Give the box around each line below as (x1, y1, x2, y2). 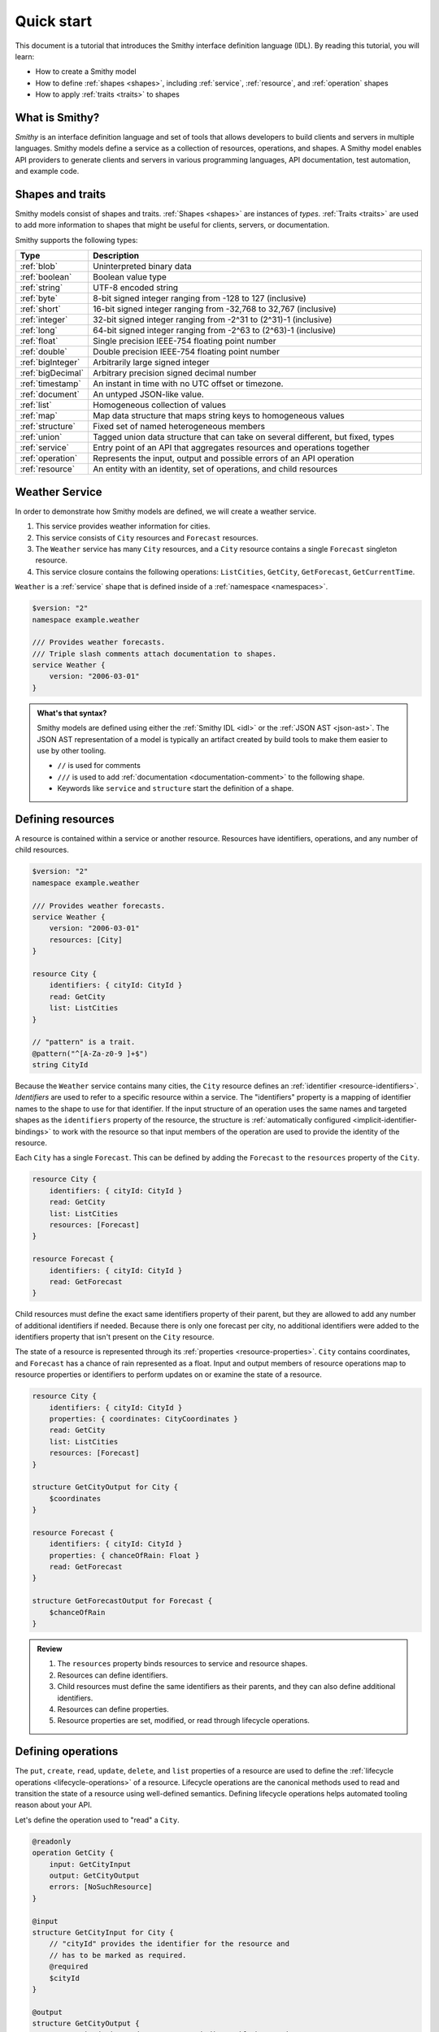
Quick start (15, 12, 93, 30)
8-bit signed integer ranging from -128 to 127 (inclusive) (93, 293, 306, 304)
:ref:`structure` (20, 421, 76, 432)
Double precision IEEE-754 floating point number (93, 346, 280, 358)
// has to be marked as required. (49, 1951, 187, 1960)
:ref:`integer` (20, 314, 68, 325)
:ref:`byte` (20, 293, 59, 304)
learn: (15, 51, 35, 61)
